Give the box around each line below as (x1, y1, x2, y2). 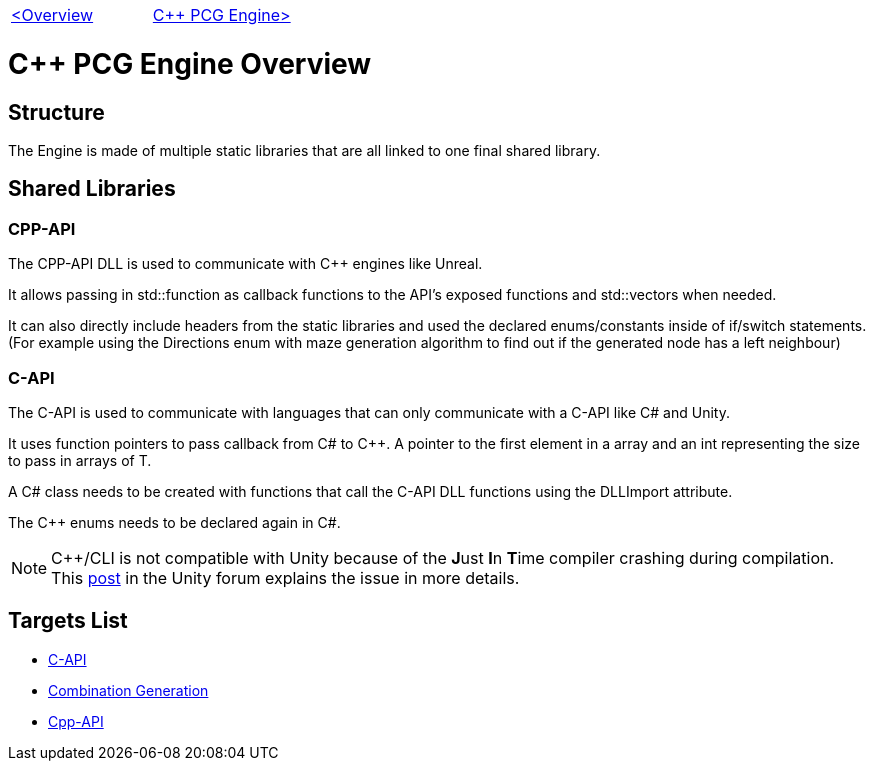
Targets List (8, 608, 128, 634)
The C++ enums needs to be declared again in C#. (8, 513, 341, 531)
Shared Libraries (8, 176, 176, 202)
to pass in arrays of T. (8, 451, 152, 469)
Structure (8, 99, 105, 125)
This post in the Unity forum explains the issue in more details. (51, 567, 520, 588)
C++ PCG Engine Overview (8, 46, 372, 81)
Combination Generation (48, 681, 209, 699)
